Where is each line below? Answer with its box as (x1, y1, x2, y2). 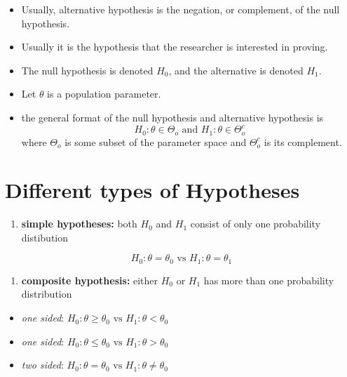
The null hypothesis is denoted (21, 62, 154, 77)
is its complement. (264, 134, 342, 149)
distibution (21, 230, 69, 244)
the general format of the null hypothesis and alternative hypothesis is (21, 110, 324, 124)
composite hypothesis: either (21, 272, 158, 287)
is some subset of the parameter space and (64, 134, 247, 149)
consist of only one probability (190, 216, 321, 231)
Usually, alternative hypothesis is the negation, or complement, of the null (21, 2, 340, 16)
